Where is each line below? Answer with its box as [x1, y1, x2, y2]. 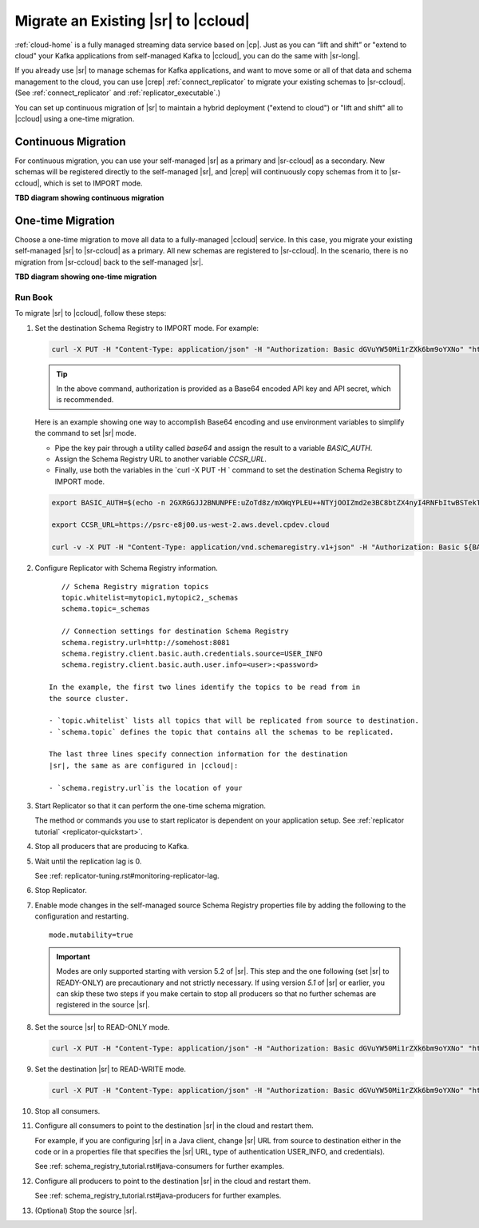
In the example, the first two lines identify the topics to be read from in [49, 683, 361, 692]
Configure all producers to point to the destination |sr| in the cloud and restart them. [34, 1176, 311, 1186]
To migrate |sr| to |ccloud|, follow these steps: [14, 309, 167, 318]
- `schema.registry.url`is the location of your [49, 783, 243, 792]
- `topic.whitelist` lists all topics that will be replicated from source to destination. [49, 716, 419, 725]
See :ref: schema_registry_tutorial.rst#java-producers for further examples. [34, 1191, 282, 1201]
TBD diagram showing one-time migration [14, 272, 157, 281]
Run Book [14, 292, 53, 303]
